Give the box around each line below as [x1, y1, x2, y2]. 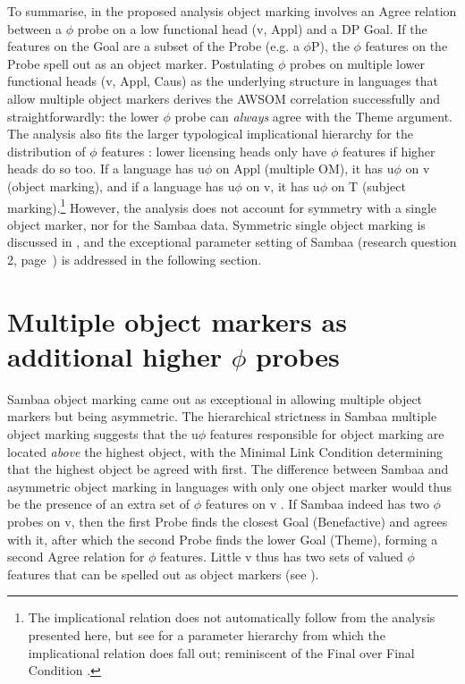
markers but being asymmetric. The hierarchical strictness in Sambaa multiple [7, 407, 437, 426]
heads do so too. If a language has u [7, 159, 205, 178]
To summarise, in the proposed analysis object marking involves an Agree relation [7, 2, 457, 20]
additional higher [7, 337, 222, 374]
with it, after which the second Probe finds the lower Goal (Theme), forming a [7, 529, 438, 548]
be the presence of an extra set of [7, 494, 190, 513]
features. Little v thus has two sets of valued [160, 547, 403, 566]
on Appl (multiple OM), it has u [216, 159, 394, 178]
